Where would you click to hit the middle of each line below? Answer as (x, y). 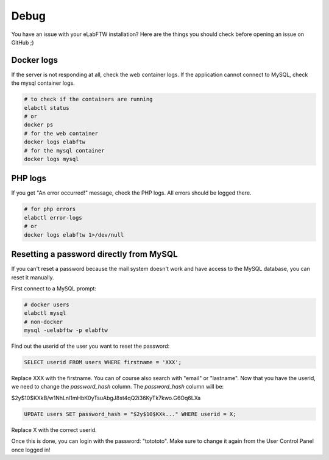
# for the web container (61, 133)
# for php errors (50, 209)
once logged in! (31, 450)
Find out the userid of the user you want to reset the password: (90, 346)
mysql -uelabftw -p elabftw (66, 330)
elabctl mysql (45, 313)
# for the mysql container (64, 150)
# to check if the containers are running (88, 99)
